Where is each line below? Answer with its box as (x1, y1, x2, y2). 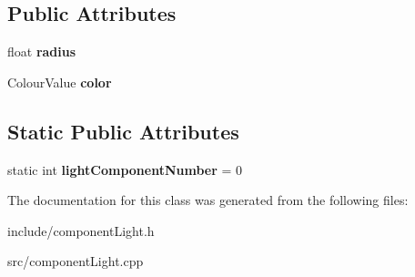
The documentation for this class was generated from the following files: (7, 190, 409, 210)
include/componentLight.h (7, 221, 155, 240)
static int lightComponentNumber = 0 (7, 159, 243, 179)
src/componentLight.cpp (7, 251, 144, 271)
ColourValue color (7, 72, 112, 91)
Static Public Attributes (7, 117, 239, 145)
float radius (7, 42, 76, 61)
